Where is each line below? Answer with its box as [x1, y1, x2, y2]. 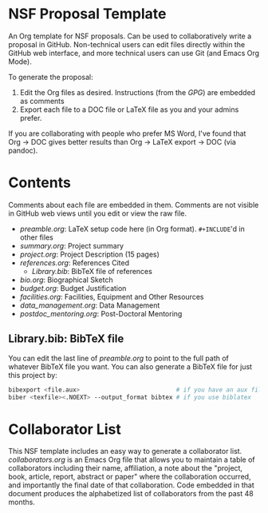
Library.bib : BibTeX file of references [31, 266, 153, 276]
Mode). [8, 57, 32, 66]
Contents [8, 173, 72, 192]
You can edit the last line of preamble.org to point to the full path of [8, 353, 230, 363]
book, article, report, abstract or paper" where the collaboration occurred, [8, 472, 251, 482]
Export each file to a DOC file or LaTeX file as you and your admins [19, 105, 239, 114]
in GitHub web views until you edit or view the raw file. [8, 209, 187, 218]
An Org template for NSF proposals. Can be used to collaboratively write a [8, 31, 252, 41]
